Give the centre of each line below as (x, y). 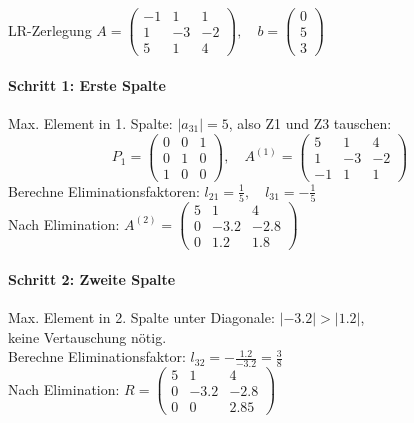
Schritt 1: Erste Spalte (87, 84)
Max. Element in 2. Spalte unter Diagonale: (141, 316)
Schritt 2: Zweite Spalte (92, 278)
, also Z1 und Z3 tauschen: (310, 122)
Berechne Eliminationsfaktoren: (104, 190)
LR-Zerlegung (50, 29)
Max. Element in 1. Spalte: (90, 122)
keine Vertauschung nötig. (87, 336)
